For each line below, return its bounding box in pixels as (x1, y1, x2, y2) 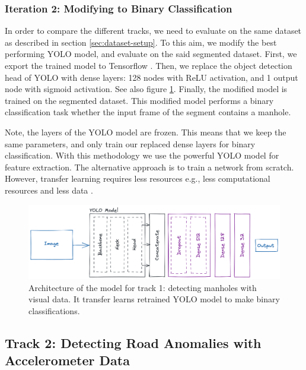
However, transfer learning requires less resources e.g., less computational (5, 172, 270, 185)
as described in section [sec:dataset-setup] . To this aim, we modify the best (5, 36, 277, 48)
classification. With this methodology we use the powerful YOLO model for (5, 149, 279, 162)
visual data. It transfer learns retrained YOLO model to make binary (28, 293, 280, 305)
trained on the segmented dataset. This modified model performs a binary (5, 94, 274, 106)
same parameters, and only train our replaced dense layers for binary (5, 137, 256, 150)
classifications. (28, 304, 80, 317)
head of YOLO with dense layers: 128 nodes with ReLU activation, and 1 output (5, 71, 298, 83)
